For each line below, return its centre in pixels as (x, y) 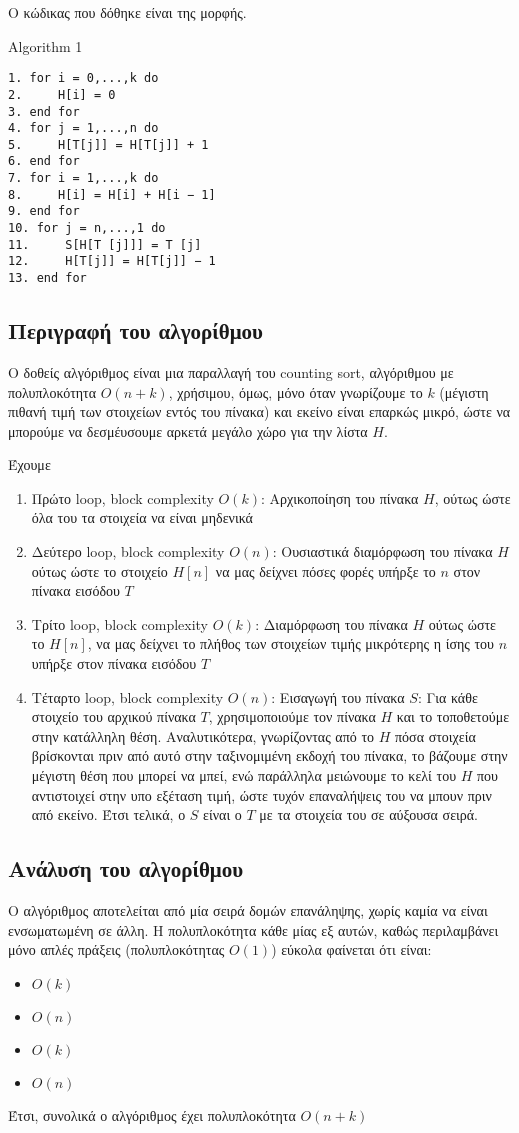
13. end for (47, 278)
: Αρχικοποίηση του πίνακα (339, 497)
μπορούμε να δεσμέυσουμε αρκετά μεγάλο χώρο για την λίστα (188, 430)
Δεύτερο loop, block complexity (128, 551)
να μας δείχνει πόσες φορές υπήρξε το (325, 570)
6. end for (44, 161)
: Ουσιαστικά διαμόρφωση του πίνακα (382, 551)
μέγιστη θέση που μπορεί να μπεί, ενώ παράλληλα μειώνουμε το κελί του (244, 775)
